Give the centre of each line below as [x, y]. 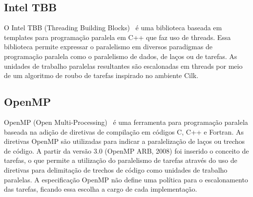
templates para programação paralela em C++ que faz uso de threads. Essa [117, 37]
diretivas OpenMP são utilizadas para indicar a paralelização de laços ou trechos [125, 141]
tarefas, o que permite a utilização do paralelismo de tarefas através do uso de [121, 160]
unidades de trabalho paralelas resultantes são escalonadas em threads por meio [123, 66]
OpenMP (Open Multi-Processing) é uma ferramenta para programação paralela [126, 122]
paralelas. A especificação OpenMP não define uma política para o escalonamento [126, 179]
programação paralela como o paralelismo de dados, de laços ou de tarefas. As [121, 56]
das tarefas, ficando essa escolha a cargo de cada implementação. [101, 189]
